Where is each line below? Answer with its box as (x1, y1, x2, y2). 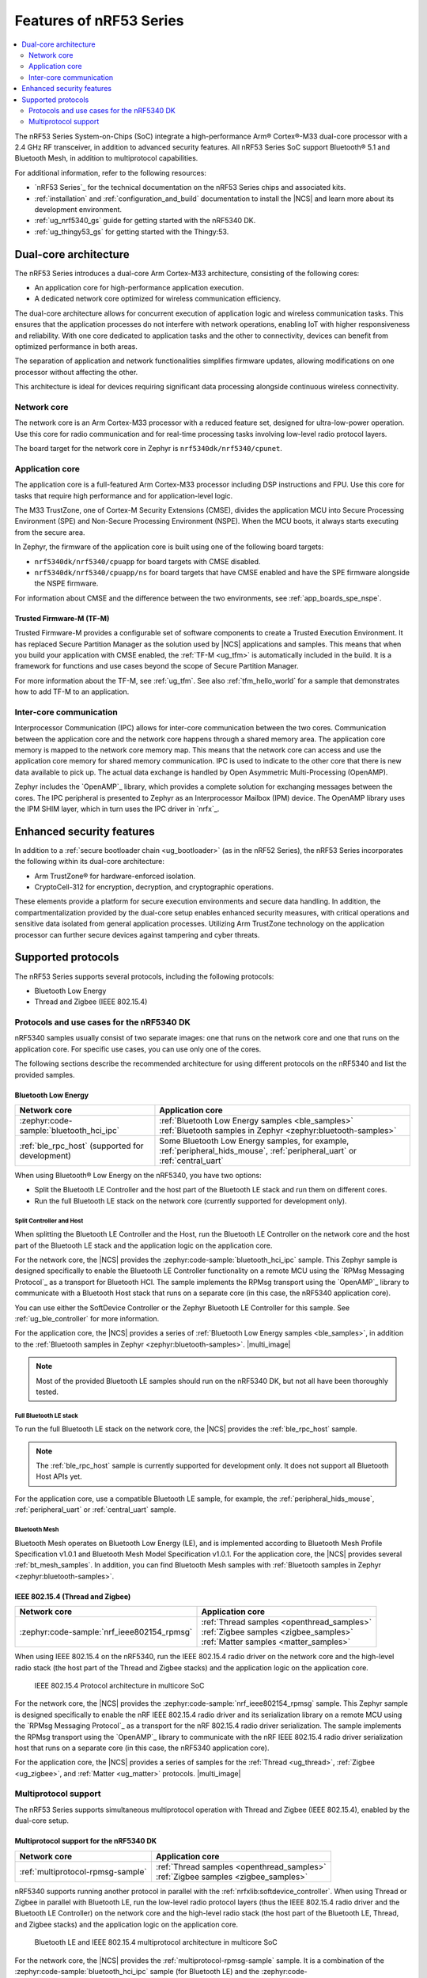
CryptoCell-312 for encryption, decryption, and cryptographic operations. (34, 882, 274, 892)
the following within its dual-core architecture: (14, 857, 165, 866)
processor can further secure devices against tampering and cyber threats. (14, 930, 260, 939)
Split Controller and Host (14, 1217, 84, 1225)
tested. (36, 1387, 59, 1396)
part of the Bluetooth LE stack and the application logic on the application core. (14, 1241, 273, 1250)
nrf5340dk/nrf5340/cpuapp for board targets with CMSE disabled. (34, 556, 261, 566)
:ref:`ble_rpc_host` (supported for (19, 1140, 144, 1151)
